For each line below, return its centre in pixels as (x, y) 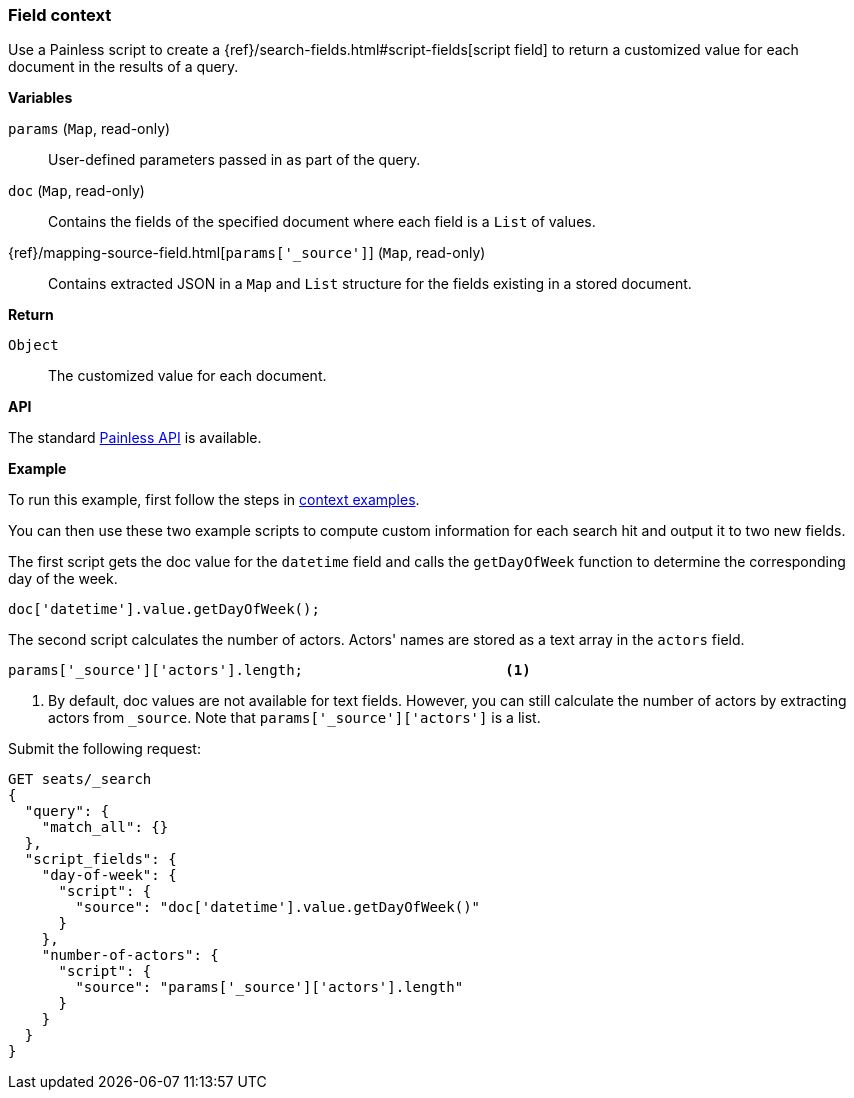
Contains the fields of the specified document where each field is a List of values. (322, 222)
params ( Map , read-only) (89, 129)
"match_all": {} (105, 827)
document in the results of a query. (123, 67)
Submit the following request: (104, 749)
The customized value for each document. (187, 376)
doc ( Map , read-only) (76, 191)
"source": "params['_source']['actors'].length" (269, 987)
